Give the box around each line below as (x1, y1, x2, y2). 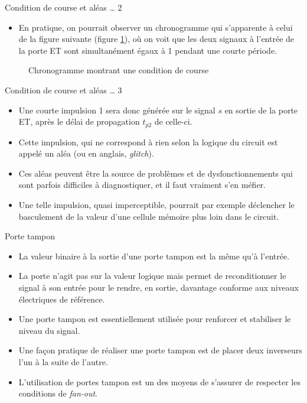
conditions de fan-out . (18, 387, 97, 399)
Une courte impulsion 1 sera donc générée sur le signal (18, 103, 215, 116)
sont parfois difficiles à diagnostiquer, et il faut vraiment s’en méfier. (18, 178, 266, 191)
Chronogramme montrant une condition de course (28, 64, 209, 76)
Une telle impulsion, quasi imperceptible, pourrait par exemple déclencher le (18, 198, 295, 210)
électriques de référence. (18, 292, 105, 305)
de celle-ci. (154, 115, 192, 128)
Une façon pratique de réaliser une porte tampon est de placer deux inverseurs (18, 344, 302, 356)
